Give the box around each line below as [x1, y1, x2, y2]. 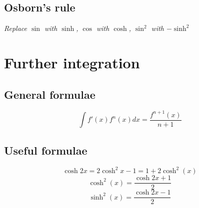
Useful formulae [4, 142, 87, 158]
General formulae [4, 86, 95, 102]
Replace [4, 23, 27, 33]
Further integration [4, 52, 140, 72]
